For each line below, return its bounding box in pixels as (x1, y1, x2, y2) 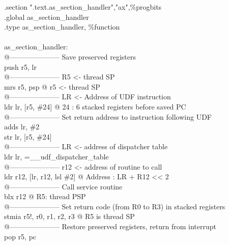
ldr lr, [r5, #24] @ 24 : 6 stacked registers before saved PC (4, 101, 186, 112)
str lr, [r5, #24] (4, 131, 52, 142)
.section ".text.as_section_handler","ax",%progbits (4, 2, 162, 12)
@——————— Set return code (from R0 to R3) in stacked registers (4, 201, 225, 211)
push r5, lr (4, 61, 37, 72)
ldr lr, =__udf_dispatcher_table (4, 151, 109, 161)
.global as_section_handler (4, 11, 89, 22)
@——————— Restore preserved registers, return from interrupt (4, 221, 217, 232)
